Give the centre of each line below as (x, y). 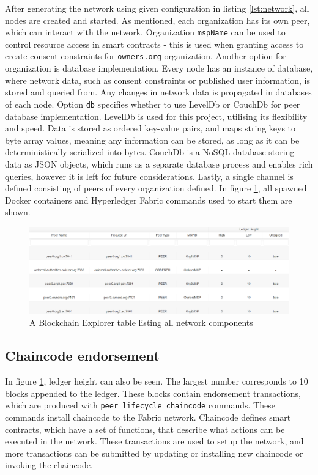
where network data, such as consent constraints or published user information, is (158, 80)
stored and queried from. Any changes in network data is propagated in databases (158, 92)
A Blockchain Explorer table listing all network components (141, 322)
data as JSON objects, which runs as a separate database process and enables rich (159, 164)
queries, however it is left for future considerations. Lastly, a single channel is (149, 176)
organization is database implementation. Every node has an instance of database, (159, 68)
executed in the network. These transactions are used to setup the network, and (154, 441)
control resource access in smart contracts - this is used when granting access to (154, 44)
